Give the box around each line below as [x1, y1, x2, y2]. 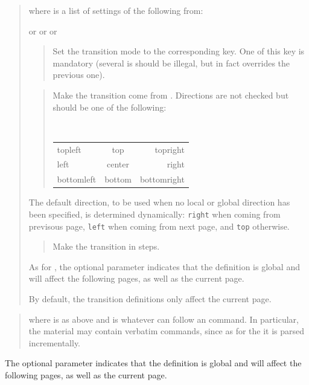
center [107, 158, 130, 170]
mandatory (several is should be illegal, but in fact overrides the [53, 56, 290, 69]
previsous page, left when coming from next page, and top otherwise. [28, 219, 290, 232]
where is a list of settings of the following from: [28, 4, 203, 16]
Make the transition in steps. [53, 240, 160, 253]
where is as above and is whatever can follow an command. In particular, [28, 312, 299, 325]
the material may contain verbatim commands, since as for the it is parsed [28, 325, 305, 337]
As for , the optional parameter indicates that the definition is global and [28, 260, 300, 273]
